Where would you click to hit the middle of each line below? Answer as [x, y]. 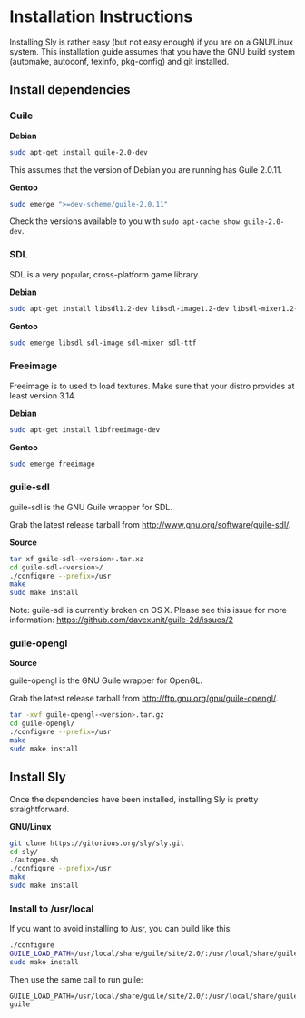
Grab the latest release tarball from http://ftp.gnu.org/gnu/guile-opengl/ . [144, 699]
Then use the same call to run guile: [76, 979]
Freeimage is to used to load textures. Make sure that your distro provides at [152, 386]
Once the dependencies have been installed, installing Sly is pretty [134, 799]
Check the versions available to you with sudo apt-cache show [125, 221]
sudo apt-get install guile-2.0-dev [79, 152]
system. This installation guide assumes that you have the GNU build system [152, 51]
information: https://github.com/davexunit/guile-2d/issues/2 [122, 620]
